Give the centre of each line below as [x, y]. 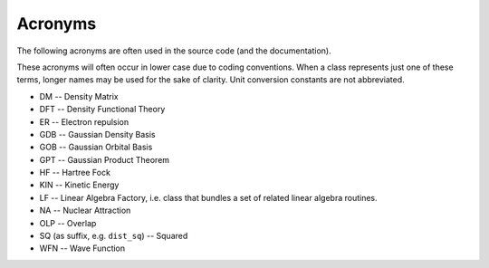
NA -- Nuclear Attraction [85, 211]
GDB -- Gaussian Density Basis [97, 134]
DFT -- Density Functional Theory [102, 110]
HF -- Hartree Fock [75, 173]
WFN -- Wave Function [82, 248]
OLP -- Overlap [68, 223]
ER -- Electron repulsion [84, 121]
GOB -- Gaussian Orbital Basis [96, 147]
